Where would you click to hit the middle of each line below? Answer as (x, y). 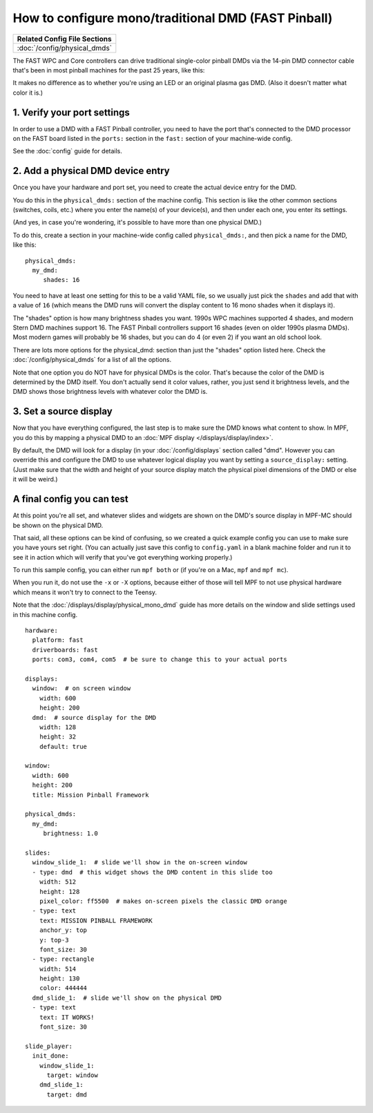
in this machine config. (45, 614)
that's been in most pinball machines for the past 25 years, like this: (109, 70)
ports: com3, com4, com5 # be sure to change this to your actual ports (160, 659)
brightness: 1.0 (70, 834)
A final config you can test (71, 499)
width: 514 (58, 969)
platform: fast (58, 640)
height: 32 (58, 737)
